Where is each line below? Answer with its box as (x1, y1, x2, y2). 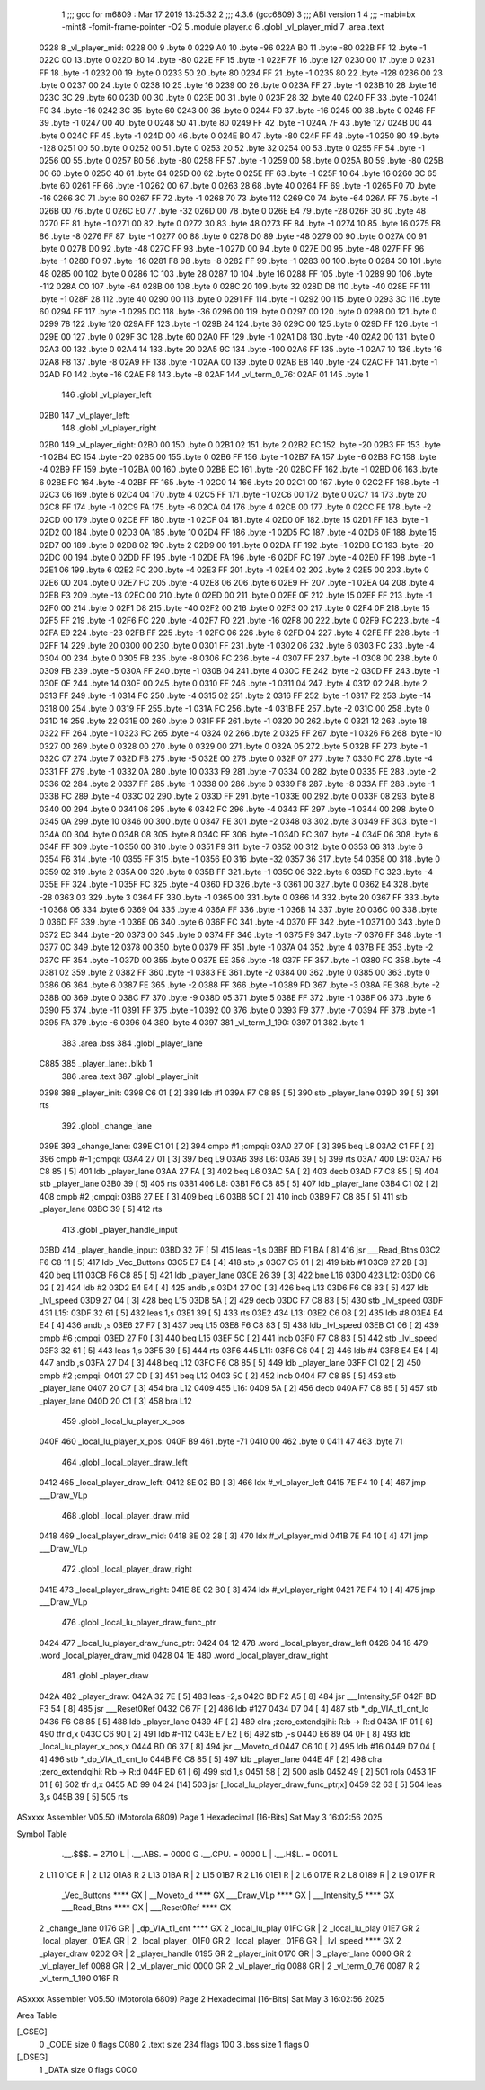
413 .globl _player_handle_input (61, 1224, 179, 1235)
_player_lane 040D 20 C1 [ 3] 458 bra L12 (39, 1395, 192, 1406)
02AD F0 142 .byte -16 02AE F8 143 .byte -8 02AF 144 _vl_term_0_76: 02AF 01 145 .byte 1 (39, 368, 369, 379)
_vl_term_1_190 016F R (39, 1973, 119, 1984)
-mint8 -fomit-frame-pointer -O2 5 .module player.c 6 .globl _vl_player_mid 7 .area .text (61, 22, 384, 32)
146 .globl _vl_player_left (61, 389, 152, 400)
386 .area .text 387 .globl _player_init (61, 1070, 199, 1082)
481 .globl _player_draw (61, 1670, 149, 1681)
